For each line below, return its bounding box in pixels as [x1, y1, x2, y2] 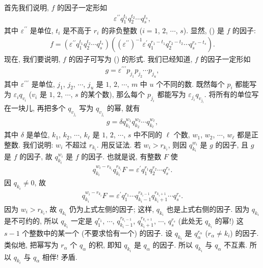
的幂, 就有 [107, 103, 140, 113]
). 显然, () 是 [183, 25, 224, 35]
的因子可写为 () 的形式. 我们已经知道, [68, 54, 193, 64]
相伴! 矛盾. [42, 251, 77, 262]
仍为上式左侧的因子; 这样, [69, 203, 154, 214]
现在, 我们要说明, [4, 54, 61, 64]
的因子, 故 [19, 151, 52, 162]
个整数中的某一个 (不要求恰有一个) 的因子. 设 [22, 227, 173, 238]
